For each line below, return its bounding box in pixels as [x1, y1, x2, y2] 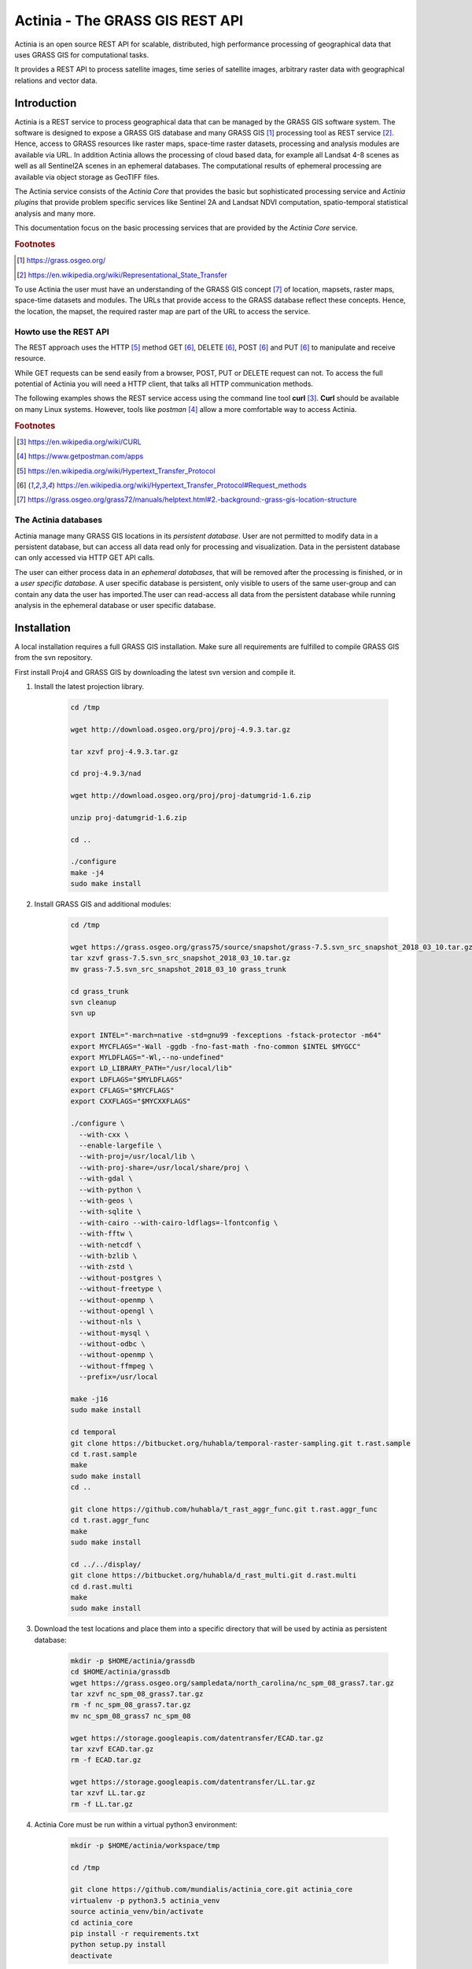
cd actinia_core [70, 1918, 134, 1927]
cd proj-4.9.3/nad [70, 769, 142, 778]
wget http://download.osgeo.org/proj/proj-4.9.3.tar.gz [70, 725, 291, 734]
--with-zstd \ [79, 1263, 134, 1271]
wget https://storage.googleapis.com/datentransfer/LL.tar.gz [70, 1778, 315, 1787]
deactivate [70, 1951, 112, 1960]
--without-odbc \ [79, 1340, 146, 1348]
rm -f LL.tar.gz [70, 1800, 134, 1808]
